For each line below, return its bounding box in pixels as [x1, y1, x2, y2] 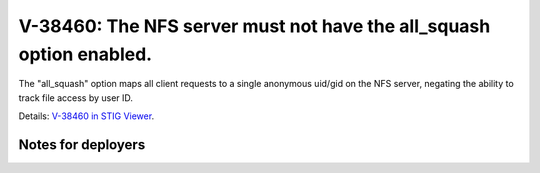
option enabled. [18, 43, 153, 65]
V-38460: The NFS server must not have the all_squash [18, 15, 491, 37]
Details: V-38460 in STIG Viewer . [18, 110, 155, 122]
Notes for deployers [18, 136, 146, 153]
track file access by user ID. [18, 91, 134, 104]
